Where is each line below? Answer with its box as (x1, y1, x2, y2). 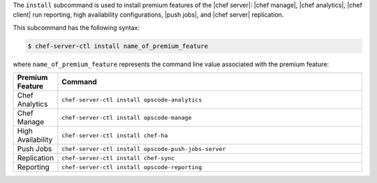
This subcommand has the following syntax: (13, 23, 140, 31)
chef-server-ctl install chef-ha (61, 132, 168, 139)
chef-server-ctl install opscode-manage (61, 113, 192, 121)
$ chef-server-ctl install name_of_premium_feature (27, 42, 209, 50)
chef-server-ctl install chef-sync (61, 154, 175, 161)
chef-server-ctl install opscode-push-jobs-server (61, 145, 226, 152)
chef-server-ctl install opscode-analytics (61, 96, 202, 104)
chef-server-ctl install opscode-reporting (61, 164, 202, 170)
